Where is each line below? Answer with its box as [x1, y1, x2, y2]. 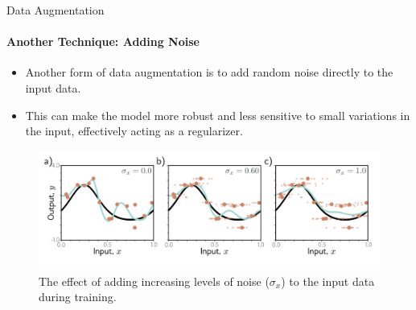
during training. [39, 288, 117, 305]
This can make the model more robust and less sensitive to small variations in [25, 106, 410, 123]
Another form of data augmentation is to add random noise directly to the [25, 64, 393, 81]
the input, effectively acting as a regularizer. [25, 122, 243, 139]
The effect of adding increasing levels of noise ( [39, 272, 270, 289]
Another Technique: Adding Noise [6, 33, 200, 50]
